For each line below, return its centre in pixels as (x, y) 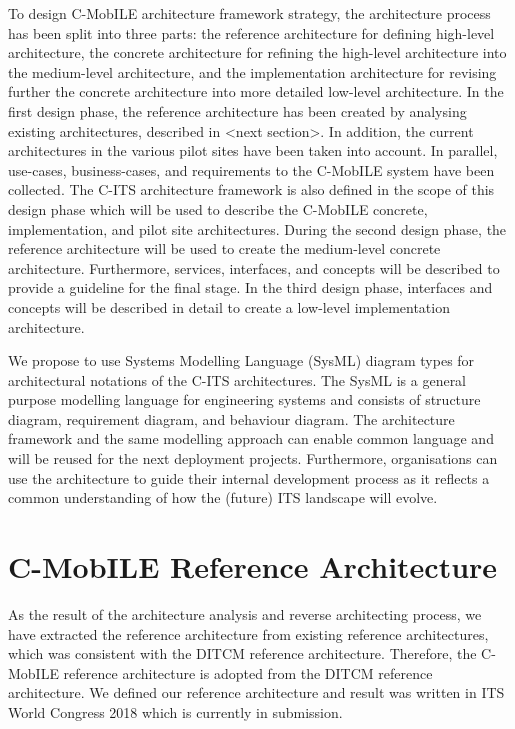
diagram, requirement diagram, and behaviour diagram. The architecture (231, 418)
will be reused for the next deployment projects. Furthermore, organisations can (253, 458)
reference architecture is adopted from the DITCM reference (248, 672)
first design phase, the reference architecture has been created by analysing (237, 110)
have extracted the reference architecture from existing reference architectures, (248, 633)
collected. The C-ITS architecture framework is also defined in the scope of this (251, 189)
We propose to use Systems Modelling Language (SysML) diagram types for (241, 360)
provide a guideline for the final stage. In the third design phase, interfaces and (250, 287)
